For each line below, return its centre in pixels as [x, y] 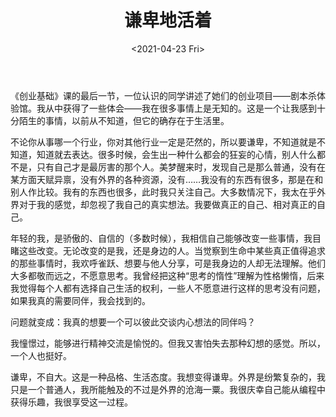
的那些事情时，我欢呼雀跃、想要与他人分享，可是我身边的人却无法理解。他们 [168, 263]
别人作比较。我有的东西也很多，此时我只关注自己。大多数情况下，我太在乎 [163, 192]
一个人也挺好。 [41, 355]
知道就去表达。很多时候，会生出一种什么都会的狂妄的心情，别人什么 [176, 154]
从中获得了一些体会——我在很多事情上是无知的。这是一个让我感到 [180, 108]
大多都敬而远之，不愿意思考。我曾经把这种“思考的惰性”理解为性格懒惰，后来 [167, 275]
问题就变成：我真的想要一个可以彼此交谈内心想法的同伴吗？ [133, 322]
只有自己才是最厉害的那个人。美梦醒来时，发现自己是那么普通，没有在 [181, 167]
